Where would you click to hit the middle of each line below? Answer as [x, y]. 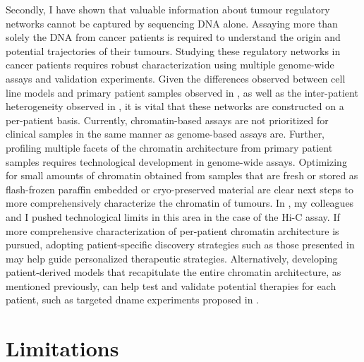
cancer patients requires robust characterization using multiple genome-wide [170, 65]
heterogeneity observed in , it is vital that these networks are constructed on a [175, 106]
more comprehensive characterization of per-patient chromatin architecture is [172, 230]
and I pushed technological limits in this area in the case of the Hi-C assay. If [173, 216]
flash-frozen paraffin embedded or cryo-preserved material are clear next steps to [180, 189]
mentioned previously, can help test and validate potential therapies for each [171, 285]
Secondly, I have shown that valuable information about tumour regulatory [168, 9]
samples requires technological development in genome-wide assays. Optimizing [176, 161]
